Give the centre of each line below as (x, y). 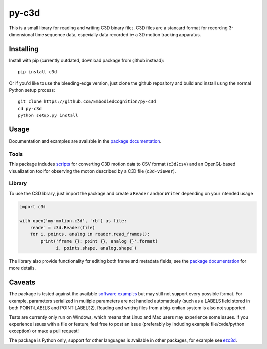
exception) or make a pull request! (44, 331)
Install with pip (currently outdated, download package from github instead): (87, 60)
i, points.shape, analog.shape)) (96, 248)
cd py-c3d (30, 108)
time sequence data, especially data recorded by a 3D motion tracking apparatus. (118, 34)
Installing (24, 49)
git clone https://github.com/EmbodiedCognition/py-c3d (87, 101)
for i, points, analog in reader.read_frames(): (90, 234)
